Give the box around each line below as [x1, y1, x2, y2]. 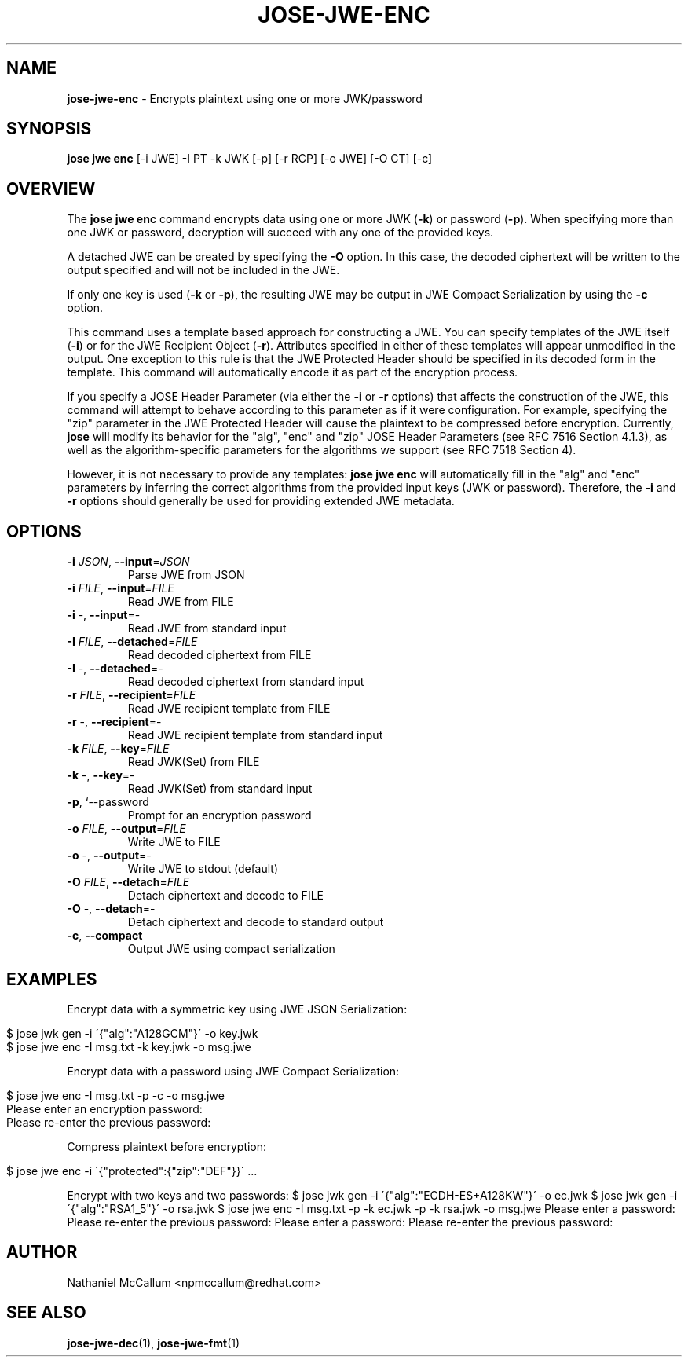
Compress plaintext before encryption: [67, 1139, 267, 1153]
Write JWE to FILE [127, 835, 221, 849]
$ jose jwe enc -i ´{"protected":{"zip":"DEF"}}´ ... [6, 1163, 258, 1178]
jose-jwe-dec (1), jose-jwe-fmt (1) [67, 1336, 240, 1350]
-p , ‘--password [67, 795, 149, 809]
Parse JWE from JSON [127, 568, 245, 582]
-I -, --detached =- [67, 661, 163, 676]
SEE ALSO [6, 1303, 86, 1323]
